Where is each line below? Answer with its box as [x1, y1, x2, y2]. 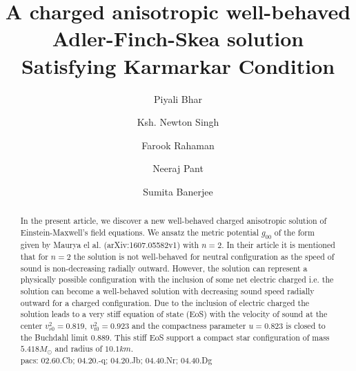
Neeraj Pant [152, 161, 204, 175]
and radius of [55, 343, 103, 354]
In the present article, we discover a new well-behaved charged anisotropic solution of [20, 215, 327, 227]
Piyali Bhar [153, 91, 203, 106]
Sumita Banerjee [143, 184, 213, 198]
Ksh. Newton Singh [137, 115, 219, 129]
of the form [274, 226, 315, 238]
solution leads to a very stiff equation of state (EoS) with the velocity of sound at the [20, 308, 328, 320]
